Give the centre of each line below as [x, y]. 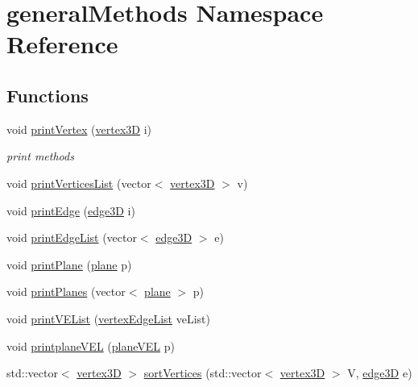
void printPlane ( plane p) [69, 264]
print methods [40, 156]
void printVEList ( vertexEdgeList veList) [108, 318]
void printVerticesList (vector [79, 183]
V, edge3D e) [380, 373]
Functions [48, 95]
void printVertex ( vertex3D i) [79, 129]
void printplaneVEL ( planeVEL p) [91, 345]
